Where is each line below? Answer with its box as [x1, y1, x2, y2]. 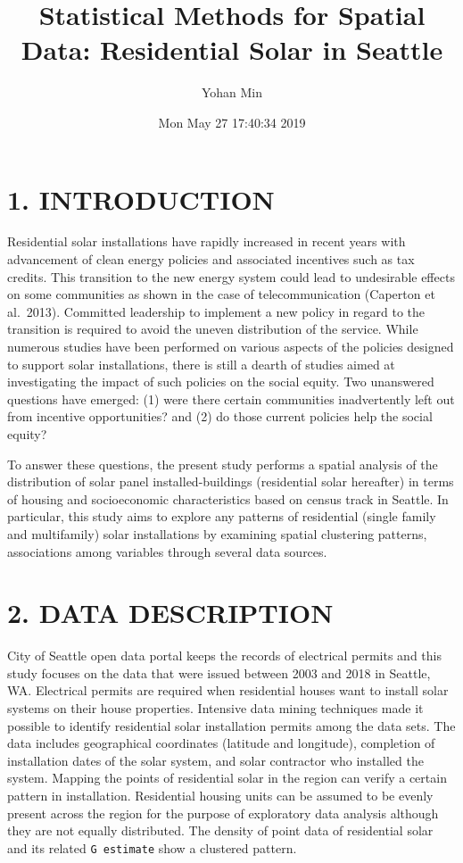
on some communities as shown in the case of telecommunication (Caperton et [7, 285, 435, 303]
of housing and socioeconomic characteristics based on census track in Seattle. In [7, 489, 449, 508]
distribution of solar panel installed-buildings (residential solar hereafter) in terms [7, 472, 454, 491]
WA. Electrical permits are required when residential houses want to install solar [7, 681, 449, 700]
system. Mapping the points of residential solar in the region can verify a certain [7, 768, 447, 787]
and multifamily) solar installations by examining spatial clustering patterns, [7, 524, 427, 543]
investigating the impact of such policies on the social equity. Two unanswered [7, 372, 434, 391]
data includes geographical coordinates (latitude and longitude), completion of [7, 734, 435, 752]
